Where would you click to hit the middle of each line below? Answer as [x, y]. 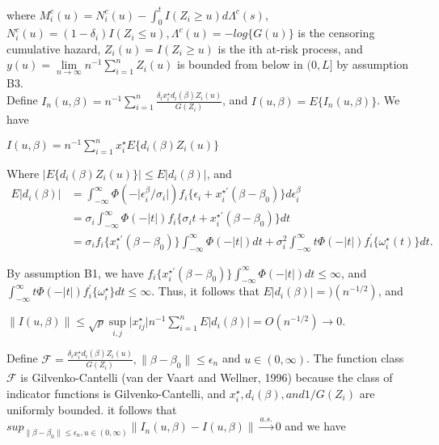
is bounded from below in [240, 64]
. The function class [355, 358]
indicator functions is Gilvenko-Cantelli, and [116, 393]
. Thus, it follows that [205, 291]
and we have [315, 426]
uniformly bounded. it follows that [92, 409]
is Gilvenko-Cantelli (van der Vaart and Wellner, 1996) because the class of [207, 377]
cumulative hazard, [54, 48]
